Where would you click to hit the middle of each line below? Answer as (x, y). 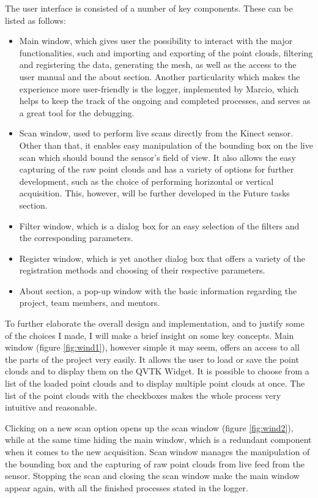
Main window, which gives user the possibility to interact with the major (156, 41)
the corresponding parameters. (76, 238)
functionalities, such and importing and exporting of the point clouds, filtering (166, 52)
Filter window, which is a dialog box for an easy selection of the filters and (159, 225)
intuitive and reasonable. (51, 407)
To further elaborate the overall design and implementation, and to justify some (155, 323)
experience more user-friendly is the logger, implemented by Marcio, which (159, 88)
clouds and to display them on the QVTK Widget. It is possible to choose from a (157, 371)
